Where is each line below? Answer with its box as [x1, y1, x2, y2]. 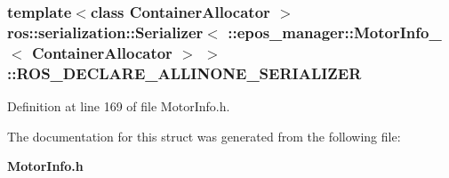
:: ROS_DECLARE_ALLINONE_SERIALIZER [7, 61, 362, 84]
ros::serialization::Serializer [7, 20, 204, 43]
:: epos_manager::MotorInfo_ [228, 20, 442, 43]
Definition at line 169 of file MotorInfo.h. [7, 96, 230, 115]
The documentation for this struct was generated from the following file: [7, 126, 401, 145]
